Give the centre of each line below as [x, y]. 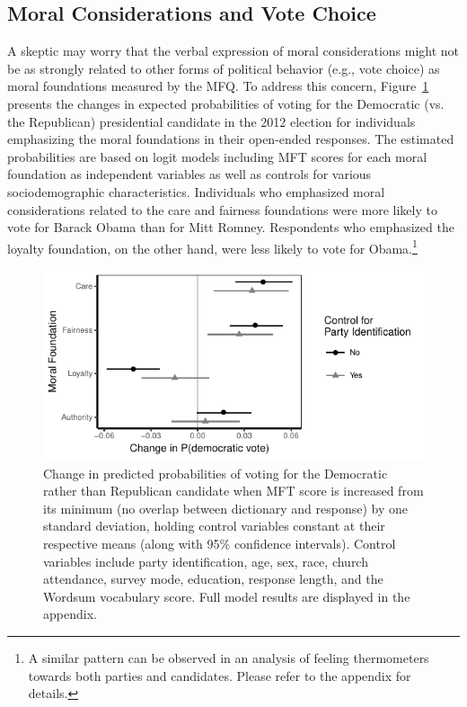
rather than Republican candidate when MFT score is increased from [233, 491]
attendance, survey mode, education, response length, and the [213, 579]
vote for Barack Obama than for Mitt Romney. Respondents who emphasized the [231, 227]
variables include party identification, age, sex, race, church [206, 561]
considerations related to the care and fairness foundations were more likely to [222, 209]
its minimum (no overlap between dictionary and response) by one [225, 508]
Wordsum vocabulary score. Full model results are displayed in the [227, 596]
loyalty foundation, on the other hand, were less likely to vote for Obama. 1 [212, 246]
